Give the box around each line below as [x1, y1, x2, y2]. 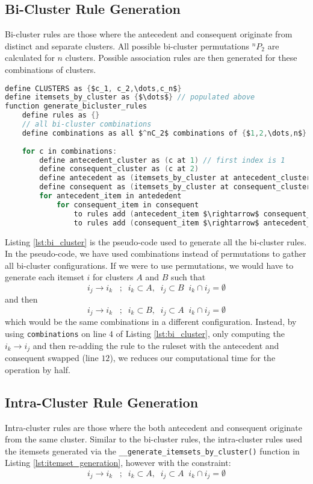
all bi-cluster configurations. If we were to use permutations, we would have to [5, 259, 294, 271]
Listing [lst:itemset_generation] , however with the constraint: [5, 456, 231, 469]
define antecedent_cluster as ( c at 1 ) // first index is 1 [39, 156, 285, 165]
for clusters [93, 271, 134, 283]
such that [170, 271, 206, 283]
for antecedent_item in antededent [39, 192, 182, 201]
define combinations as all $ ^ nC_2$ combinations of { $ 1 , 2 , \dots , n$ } [22, 128, 307, 137]
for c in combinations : [22, 146, 117, 156]
